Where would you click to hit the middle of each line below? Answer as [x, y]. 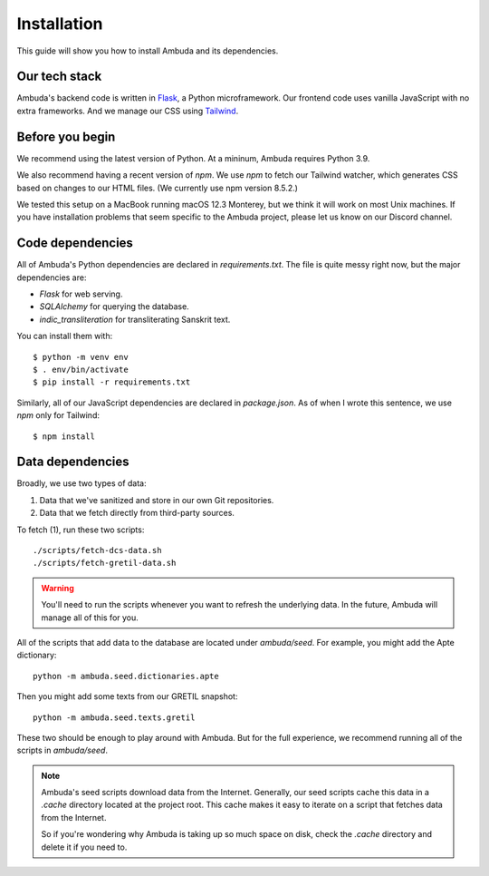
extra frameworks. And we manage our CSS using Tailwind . [128, 111]
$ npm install [64, 436]
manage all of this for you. [90, 618]
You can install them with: [65, 336]
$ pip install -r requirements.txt [112, 382]
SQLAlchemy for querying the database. [114, 307]
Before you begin [66, 136]
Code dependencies [75, 243]
